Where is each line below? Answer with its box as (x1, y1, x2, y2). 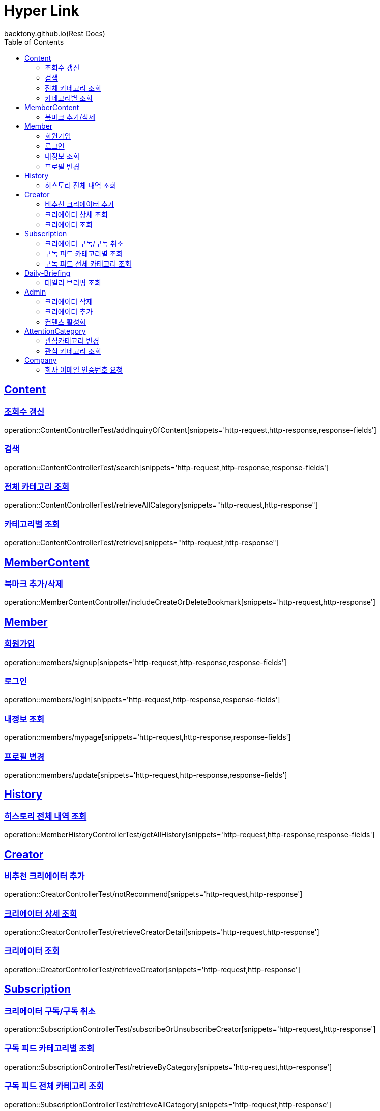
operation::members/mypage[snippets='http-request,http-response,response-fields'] (4, 733, 291, 742)
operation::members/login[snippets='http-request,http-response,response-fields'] (4, 695, 280, 704)
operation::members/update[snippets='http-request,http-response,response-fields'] (4, 770, 287, 779)
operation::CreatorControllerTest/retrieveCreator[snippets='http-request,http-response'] (4, 965, 301, 974)
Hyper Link (4, 2, 79, 19)
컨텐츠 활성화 (45, 317, 86, 326)
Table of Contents (4, 37, 64, 46)
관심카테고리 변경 (45, 336, 99, 345)
